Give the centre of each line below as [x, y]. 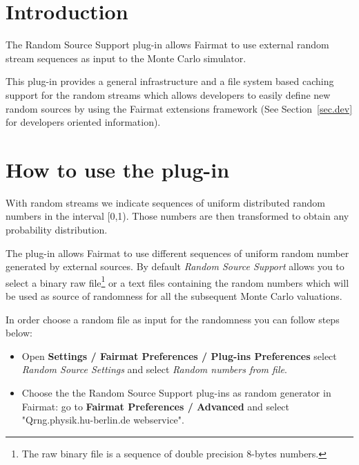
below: [19, 333]
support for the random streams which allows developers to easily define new [168, 94]
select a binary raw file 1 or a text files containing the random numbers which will [177, 281]
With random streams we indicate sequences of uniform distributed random [165, 202]
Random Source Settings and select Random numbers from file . [154, 369]
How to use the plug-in [118, 169]
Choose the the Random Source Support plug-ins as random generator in [176, 392]
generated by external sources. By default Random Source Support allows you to [175, 266]
